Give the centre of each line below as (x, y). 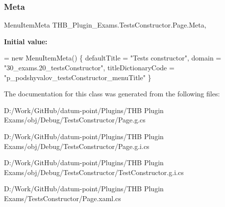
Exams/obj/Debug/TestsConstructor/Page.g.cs (75, 120)
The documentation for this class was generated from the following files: (112, 94)
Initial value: (26, 41)
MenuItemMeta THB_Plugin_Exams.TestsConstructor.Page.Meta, (105, 25)
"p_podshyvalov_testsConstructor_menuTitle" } (78, 77)
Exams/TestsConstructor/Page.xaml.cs (62, 198)
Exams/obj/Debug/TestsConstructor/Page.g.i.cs (77, 146)
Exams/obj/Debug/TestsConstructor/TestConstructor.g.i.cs (94, 172)
